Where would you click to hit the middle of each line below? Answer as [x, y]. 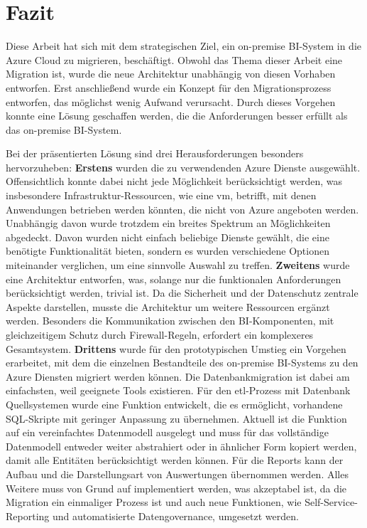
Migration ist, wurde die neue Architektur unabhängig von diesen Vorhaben [171, 74]
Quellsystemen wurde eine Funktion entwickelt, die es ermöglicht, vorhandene [174, 404]
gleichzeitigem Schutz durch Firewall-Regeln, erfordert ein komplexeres [160, 334]
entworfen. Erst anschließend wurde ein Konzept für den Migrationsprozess [169, 87]
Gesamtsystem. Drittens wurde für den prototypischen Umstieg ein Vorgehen [176, 348]
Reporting [28, 516]
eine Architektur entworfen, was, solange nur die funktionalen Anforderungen [174, 279]
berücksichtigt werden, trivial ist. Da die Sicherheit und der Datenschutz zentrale [182, 293]
